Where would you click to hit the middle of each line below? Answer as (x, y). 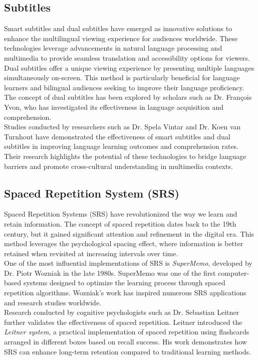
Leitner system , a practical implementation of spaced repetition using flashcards (127, 332)
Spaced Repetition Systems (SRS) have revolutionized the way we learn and (121, 214)
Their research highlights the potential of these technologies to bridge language (125, 156)
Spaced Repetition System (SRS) (92, 193)
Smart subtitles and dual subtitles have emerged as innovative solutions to (118, 28)
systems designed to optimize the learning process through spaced (124, 283)
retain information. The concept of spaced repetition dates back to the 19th (120, 223)
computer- (233, 273)
